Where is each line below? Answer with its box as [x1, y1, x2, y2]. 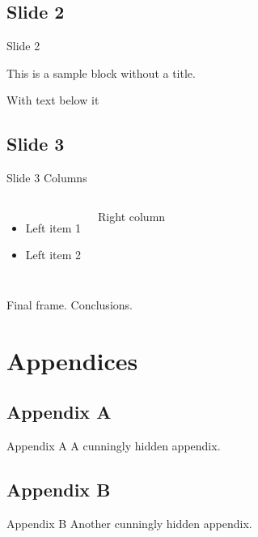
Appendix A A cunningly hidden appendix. [6, 437, 221, 454]
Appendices [6, 343, 138, 377]
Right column [98, 207, 166, 224]
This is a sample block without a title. [6, 64, 196, 81]
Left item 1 [25, 219, 82, 236]
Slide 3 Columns [6, 169, 87, 186]
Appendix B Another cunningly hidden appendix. [6, 514, 252, 531]
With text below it [6, 92, 99, 109]
